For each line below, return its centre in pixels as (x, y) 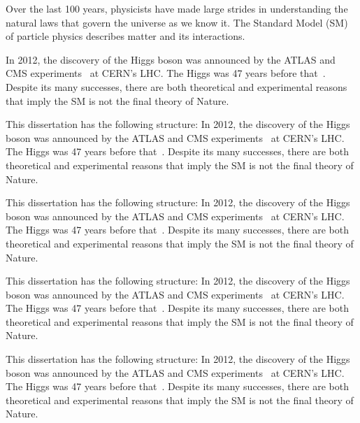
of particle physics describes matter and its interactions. (125, 36)
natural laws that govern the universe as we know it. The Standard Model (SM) (177, 22)
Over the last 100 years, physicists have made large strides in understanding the (177, 8)
